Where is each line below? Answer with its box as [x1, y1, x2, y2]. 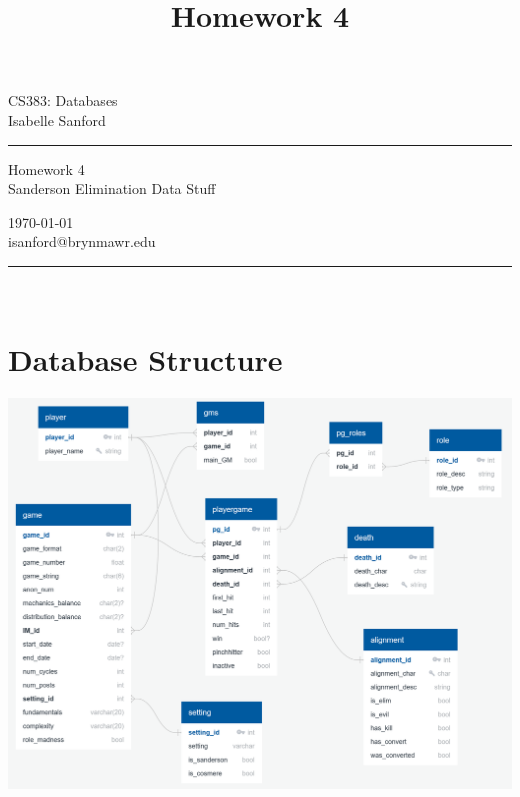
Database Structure [8, 338, 283, 379]
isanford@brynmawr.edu [8, 231, 156, 252]
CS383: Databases [8, 90, 118, 111]
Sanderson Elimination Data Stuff [8, 178, 216, 199]
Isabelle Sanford [8, 109, 106, 130]
